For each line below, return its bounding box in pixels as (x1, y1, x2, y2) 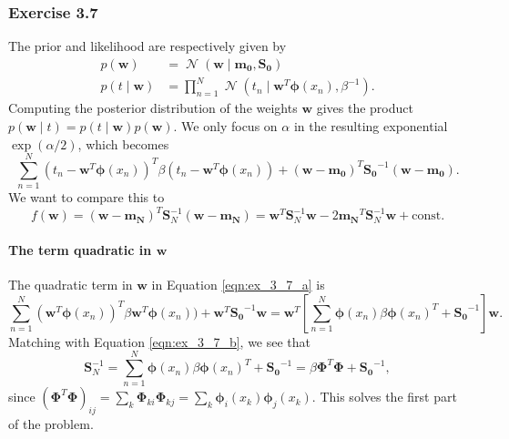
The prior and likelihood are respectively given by (8, 36, 287, 56)
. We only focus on (173, 116, 278, 135)
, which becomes (77, 134, 169, 153)
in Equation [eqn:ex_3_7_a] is (151, 275, 325, 294)
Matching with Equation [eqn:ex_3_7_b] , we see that (8, 332, 311, 351)
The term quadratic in (8, 240, 152, 259)
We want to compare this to (8, 188, 165, 207)
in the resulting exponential (293, 116, 448, 135)
